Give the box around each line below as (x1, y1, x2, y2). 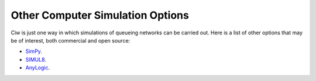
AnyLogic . (25, 64, 50, 71)
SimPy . (25, 48, 42, 55)
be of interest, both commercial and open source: (11, 37, 130, 44)
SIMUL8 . (25, 56, 47, 63)
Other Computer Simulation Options (11, 9, 190, 22)
